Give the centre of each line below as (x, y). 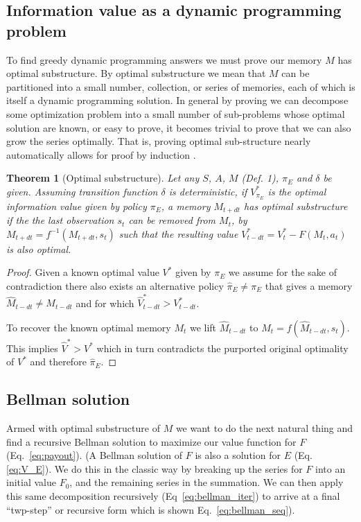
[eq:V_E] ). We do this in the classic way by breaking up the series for (155, 468)
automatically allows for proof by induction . (101, 154)
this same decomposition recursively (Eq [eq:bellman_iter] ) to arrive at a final (173, 496)
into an (331, 468)
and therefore (58, 362)
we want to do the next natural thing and (264, 428)
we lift (203, 327)
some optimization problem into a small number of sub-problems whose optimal (176, 113)
